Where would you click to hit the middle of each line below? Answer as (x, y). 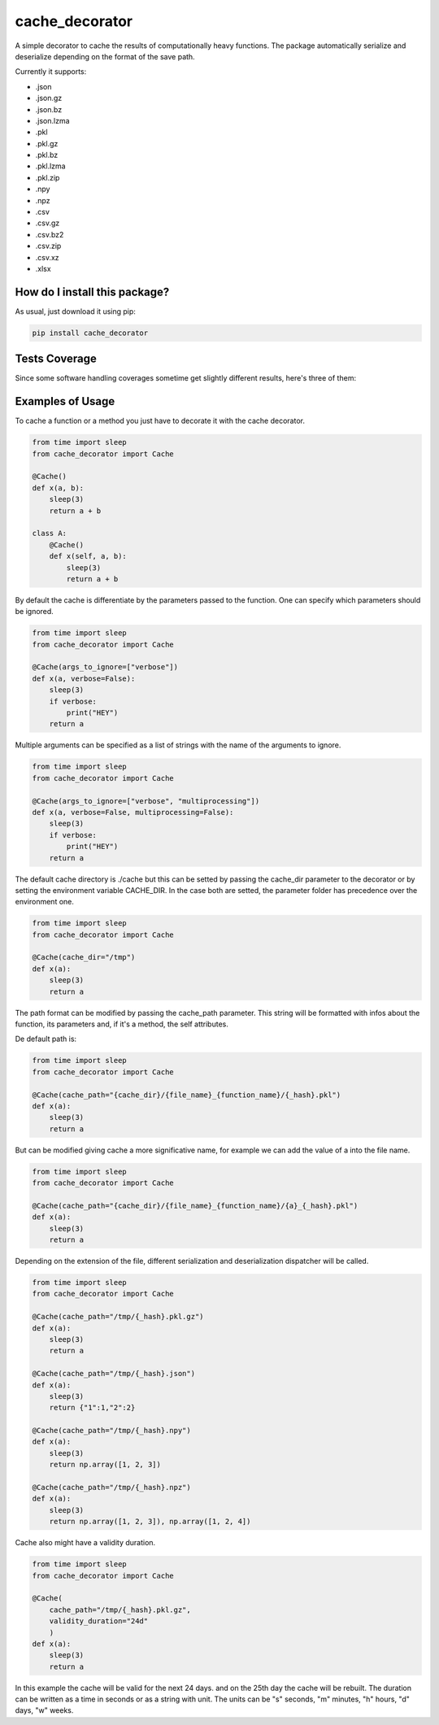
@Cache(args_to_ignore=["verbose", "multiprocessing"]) (146, 801)
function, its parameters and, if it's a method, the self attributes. (122, 1024)
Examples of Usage (65, 401)
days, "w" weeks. (44, 1710)
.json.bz (49, 109)
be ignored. (35, 612)
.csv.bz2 (50, 234)
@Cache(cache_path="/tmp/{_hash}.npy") (111, 1431)
